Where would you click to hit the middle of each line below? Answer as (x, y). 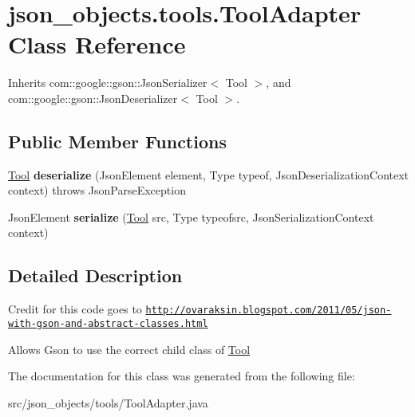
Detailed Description (95, 275)
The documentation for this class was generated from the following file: (182, 376)
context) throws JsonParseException (97, 190)
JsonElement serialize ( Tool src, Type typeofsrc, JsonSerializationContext (191, 216)
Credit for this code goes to (75, 309)
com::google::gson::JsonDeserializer (93, 98)
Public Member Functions (117, 141)
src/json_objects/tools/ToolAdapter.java (108, 402)
